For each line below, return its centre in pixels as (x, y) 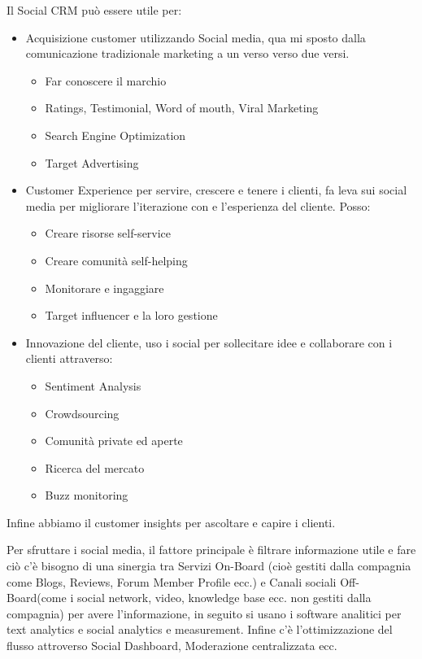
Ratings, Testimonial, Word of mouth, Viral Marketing (182, 108)
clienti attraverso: (69, 358)
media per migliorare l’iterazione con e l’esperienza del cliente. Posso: (198, 205)
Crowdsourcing (82, 413)
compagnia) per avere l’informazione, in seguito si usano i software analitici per (204, 613)
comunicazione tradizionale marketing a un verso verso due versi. (187, 53)
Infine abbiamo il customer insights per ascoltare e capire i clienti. (171, 522)
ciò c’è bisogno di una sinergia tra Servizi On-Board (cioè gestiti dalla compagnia (209, 566)
